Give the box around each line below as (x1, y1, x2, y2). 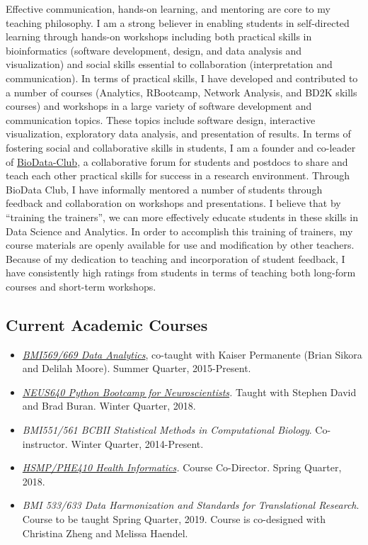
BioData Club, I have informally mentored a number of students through (6, 181, 323, 196)
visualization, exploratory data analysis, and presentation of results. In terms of (6, 126, 351, 141)
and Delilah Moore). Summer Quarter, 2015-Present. (22, 361, 251, 376)
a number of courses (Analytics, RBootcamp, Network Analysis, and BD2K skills (6, 84, 357, 99)
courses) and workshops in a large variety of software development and (6, 99, 312, 113)
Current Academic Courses (6, 313, 208, 335)
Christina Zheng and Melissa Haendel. (22, 525, 188, 540)
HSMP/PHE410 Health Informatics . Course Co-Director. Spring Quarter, (22, 460, 342, 475)
